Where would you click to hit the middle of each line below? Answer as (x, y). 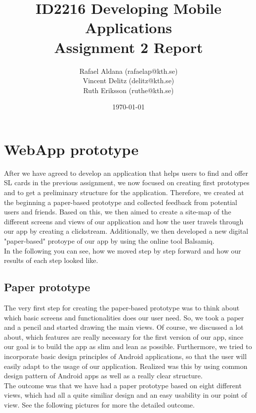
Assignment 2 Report (128, 47)
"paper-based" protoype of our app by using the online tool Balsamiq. (109, 240)
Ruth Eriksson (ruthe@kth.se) (128, 90)
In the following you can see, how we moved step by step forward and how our (123, 250)
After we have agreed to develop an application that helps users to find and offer (126, 173)
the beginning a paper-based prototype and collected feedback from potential (121, 202)
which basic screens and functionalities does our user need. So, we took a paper (124, 317)
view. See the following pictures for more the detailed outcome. (99, 404)
